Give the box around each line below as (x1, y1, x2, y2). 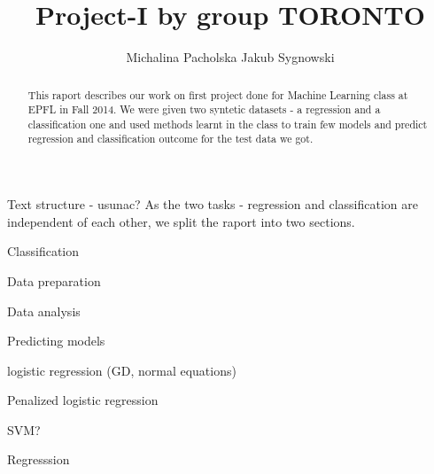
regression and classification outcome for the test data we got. (27, 131, 314, 146)
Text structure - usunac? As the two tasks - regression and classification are (7, 195, 418, 214)
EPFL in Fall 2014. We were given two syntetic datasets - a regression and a (27, 102, 381, 117)
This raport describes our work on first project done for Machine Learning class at (27, 87, 408, 102)
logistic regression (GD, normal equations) (7, 361, 236, 379)
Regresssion (7, 450, 70, 469)
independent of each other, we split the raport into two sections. (7, 212, 355, 230)
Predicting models (7, 331, 105, 350)
